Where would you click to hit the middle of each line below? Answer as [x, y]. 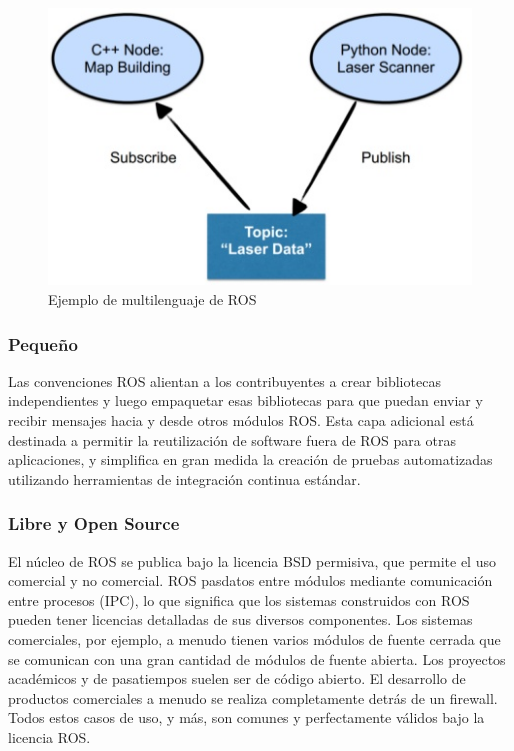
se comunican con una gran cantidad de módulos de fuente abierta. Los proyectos [257, 658]
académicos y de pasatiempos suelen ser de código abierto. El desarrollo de [237, 678]
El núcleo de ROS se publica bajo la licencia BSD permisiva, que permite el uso [252, 560]
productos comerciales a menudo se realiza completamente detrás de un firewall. [253, 697]
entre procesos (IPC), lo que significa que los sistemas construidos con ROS [239, 599]
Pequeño [43, 343]
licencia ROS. [49, 737]
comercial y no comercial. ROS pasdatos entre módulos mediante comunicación [250, 580]
